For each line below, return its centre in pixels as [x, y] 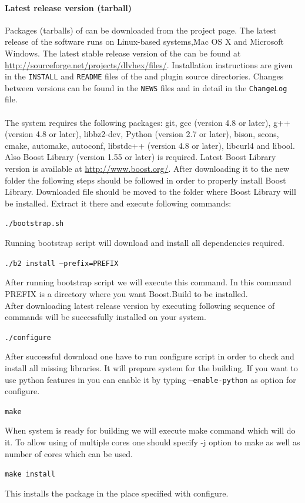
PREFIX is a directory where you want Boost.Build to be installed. [126, 293]
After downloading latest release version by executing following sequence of [140, 305]
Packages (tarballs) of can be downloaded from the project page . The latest [141, 30]
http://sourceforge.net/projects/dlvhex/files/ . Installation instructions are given [149, 64]
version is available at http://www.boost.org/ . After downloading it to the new [147, 169]
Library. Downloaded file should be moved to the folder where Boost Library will [150, 191]
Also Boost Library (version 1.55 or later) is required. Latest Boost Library [140, 157]
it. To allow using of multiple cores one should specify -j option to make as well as [152, 442]
